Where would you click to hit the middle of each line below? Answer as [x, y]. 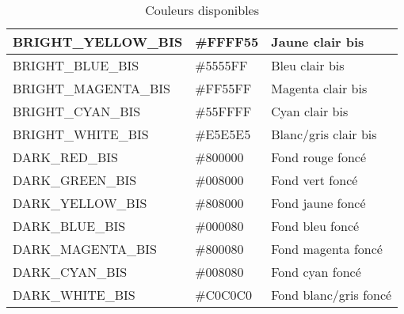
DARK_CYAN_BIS [70, 272]
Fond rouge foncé [319, 157]
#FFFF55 [227, 42]
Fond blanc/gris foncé [332, 295]
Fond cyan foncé [316, 272]
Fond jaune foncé [318, 203]
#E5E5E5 [223, 134]
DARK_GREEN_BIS [75, 180]
